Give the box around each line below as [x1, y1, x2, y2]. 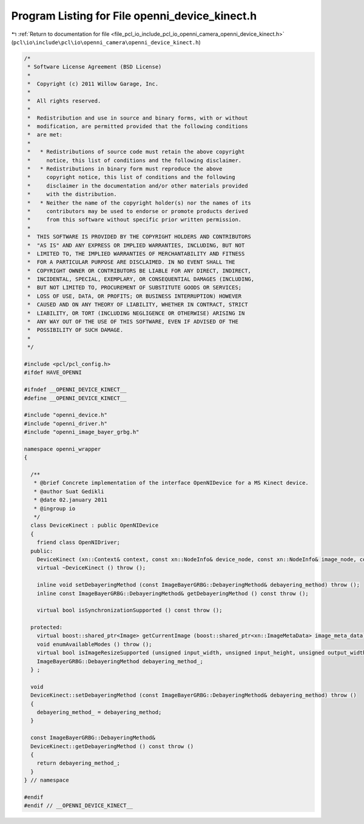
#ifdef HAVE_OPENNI [24, 369, 82, 376]
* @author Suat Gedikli [33, 488, 104, 495]
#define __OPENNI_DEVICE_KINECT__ [24, 394, 127, 402]
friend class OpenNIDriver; [36, 539, 121, 546]
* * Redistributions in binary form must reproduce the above [27, 166, 223, 172]
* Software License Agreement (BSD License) [27, 64, 162, 70]
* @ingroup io [33, 505, 76, 512]
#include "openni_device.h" [24, 411, 107, 419]
